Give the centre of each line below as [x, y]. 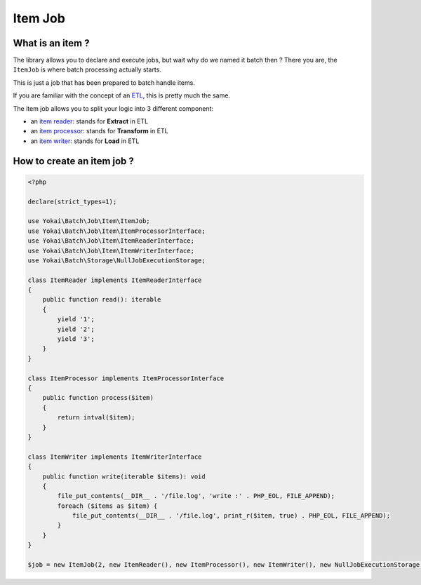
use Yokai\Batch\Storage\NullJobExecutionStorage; [117, 260]
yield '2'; [76, 329]
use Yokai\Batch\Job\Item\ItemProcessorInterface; [117, 231]
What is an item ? [51, 43]
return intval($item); [96, 418]
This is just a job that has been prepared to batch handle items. [104, 82]
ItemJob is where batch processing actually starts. [87, 69]
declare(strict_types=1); [72, 201]
